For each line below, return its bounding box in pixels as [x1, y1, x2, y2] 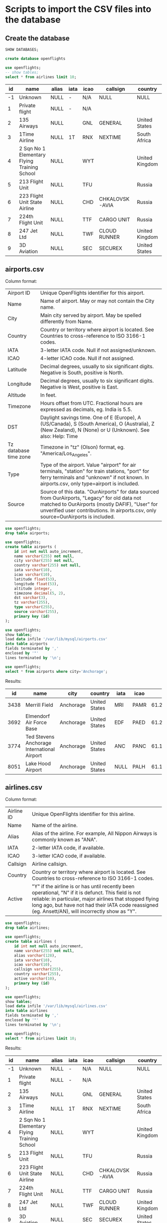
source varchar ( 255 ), [14, 610, 59, 614]
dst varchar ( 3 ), [14, 595, 48, 601]
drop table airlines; [5, 925, 50, 931]
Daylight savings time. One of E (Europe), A [40, 414, 141, 421]
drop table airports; [5, 531, 50, 536]
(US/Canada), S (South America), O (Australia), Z [40, 420, 155, 427]
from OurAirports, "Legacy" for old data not [40, 495, 142, 502]
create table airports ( [5, 544, 57, 549]
